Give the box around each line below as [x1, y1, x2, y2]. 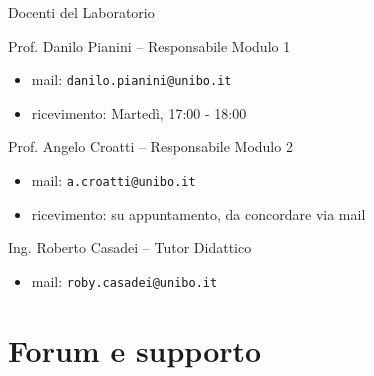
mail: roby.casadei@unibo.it [31, 270, 218, 291]
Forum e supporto [8, 329, 262, 370]
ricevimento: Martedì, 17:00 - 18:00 [31, 102, 247, 123]
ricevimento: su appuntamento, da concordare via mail [31, 203, 366, 224]
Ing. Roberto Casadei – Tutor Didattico [8, 237, 252, 258]
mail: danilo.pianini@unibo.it [31, 69, 232, 90]
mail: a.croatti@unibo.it [31, 170, 196, 191]
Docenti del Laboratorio [8, 2, 155, 22]
